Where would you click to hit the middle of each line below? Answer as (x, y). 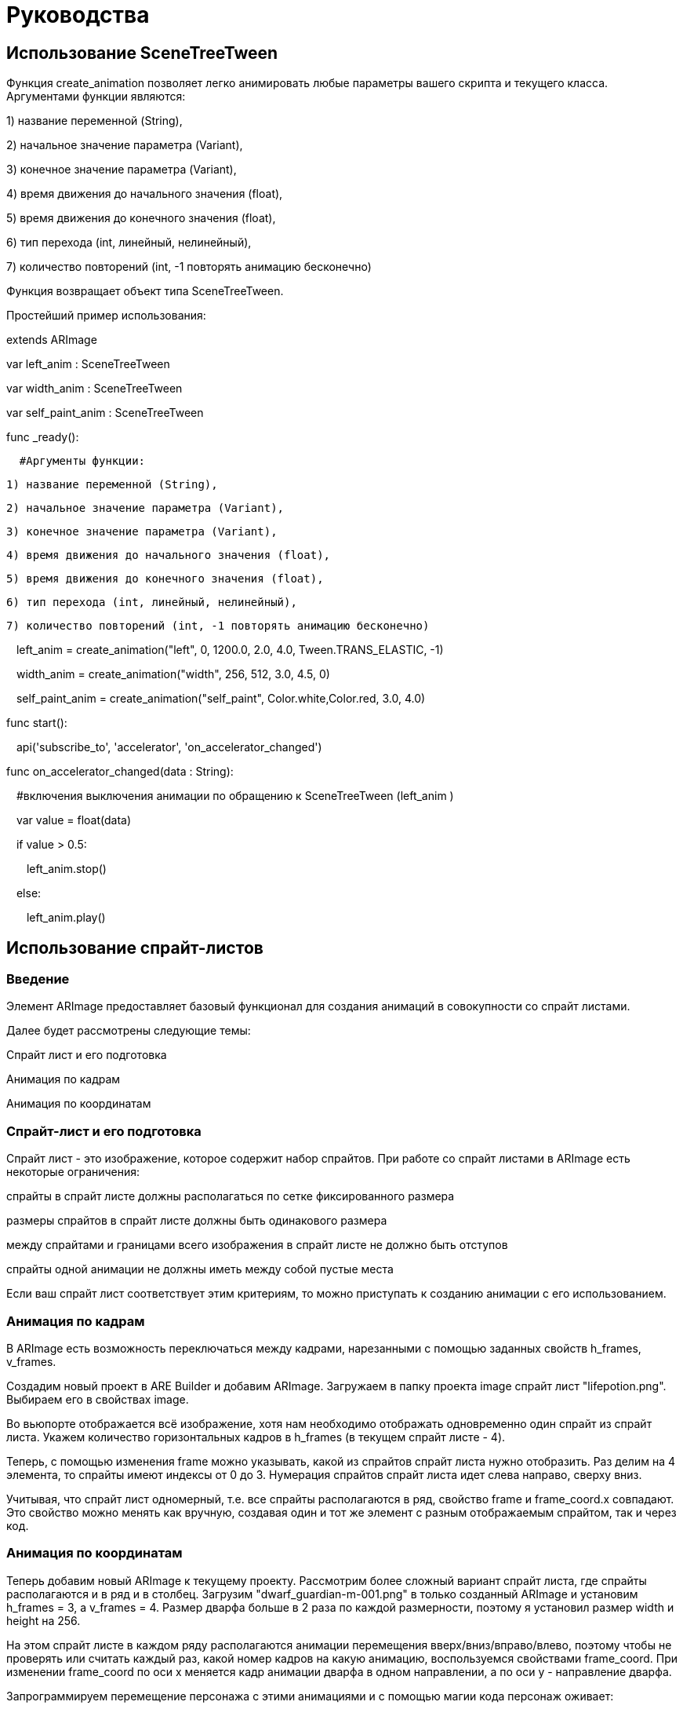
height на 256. (44, 1620)
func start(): (37, 723)
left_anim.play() (66, 918)
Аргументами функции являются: (96, 97)
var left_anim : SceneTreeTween (88, 364)
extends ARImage (52, 340)
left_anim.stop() (66, 869)
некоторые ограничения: (73, 1172)
